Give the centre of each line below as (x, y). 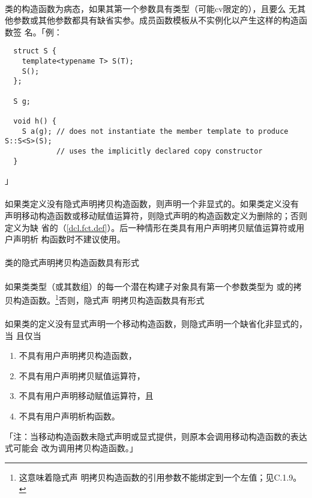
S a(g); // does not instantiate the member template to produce (155, 131)
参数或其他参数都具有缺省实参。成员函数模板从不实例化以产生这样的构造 (156, 20)
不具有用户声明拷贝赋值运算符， (82, 375)
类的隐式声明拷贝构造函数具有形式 (72, 262)
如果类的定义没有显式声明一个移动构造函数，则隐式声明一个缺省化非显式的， (156, 324)
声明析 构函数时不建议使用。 (69, 239)
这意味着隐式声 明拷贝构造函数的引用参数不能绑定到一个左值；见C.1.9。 (160, 477)
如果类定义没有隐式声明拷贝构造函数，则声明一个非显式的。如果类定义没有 (152, 204)
